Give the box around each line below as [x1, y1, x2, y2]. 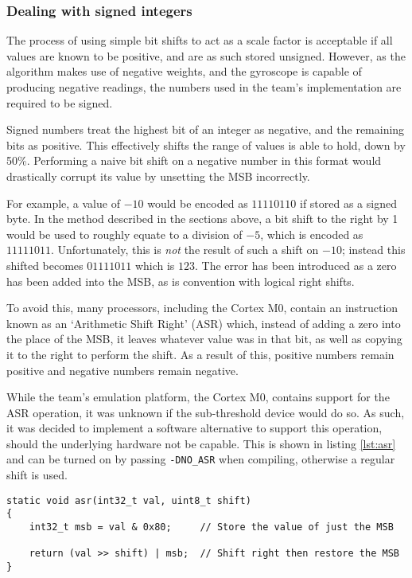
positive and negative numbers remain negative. [6, 361, 239, 378]
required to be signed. [6, 94, 113, 111]
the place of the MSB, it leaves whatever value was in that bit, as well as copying [6, 330, 402, 347]
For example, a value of [6, 194, 120, 211]
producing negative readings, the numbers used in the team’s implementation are [6, 79, 402, 95]
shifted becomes [6, 256, 84, 273]
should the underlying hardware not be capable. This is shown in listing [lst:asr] [6, 435, 396, 451]
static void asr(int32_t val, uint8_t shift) [6, 494, 251, 506]
